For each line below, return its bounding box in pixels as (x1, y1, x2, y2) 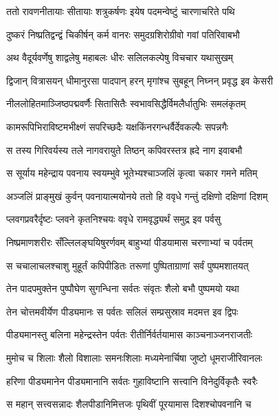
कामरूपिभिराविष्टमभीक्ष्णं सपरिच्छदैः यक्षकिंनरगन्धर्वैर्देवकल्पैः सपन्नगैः (6, 119, 229, 133)
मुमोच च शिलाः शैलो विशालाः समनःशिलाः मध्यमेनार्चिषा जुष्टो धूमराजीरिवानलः (6, 350, 263, 364)
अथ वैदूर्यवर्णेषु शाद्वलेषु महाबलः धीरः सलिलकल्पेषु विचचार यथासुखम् (6, 50, 234, 65)
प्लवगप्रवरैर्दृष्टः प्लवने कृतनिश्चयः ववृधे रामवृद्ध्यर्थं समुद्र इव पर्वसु (6, 212, 221, 226)
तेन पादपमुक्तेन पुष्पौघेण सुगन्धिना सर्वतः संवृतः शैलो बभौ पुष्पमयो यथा (6, 281, 239, 296)
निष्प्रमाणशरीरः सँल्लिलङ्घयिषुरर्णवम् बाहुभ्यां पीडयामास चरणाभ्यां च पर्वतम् (6, 234, 253, 249)
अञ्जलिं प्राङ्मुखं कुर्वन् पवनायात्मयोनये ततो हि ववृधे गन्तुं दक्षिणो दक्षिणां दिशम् (6, 188, 268, 203)
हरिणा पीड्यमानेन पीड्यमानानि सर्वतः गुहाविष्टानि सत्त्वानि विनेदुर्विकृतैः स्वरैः (6, 373, 258, 388)
